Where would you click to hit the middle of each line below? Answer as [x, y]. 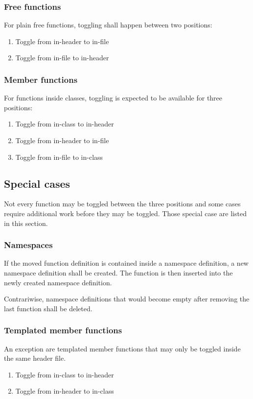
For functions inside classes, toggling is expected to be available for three [113, 98]
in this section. [26, 223]
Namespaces [28, 245]
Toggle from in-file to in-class [59, 157]
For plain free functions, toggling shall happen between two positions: [108, 25]
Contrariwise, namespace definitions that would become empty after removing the [127, 299]
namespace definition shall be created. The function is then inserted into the [118, 272]
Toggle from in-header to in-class [65, 391]
